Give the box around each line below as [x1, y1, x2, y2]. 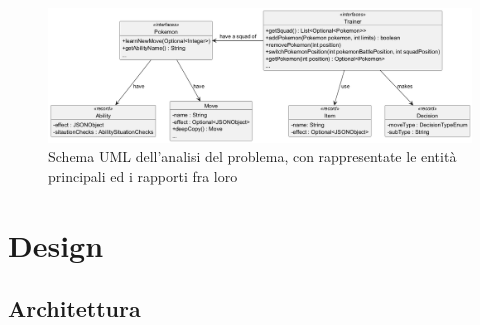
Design [8, 224, 104, 265]
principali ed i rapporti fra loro [48, 165, 238, 186]
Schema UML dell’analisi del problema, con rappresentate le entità [48, 146, 457, 167]
